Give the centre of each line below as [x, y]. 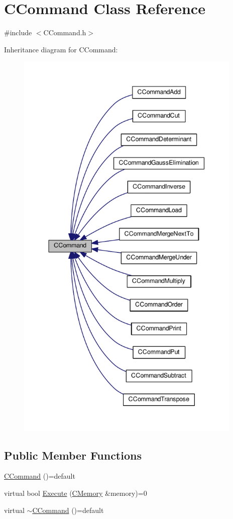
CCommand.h [65, 32]
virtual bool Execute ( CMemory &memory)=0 [76, 493]
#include [18, 32]
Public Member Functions [73, 455]
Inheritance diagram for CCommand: [61, 49]
